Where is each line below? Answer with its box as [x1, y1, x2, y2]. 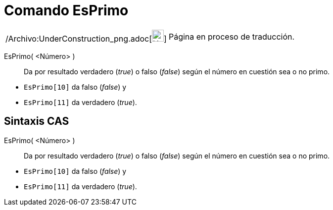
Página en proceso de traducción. [168, 31, 295, 42]
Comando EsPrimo [4, 2, 129, 19]
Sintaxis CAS [4, 115, 69, 128]
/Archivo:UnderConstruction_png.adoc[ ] [5, 33, 167, 44]
